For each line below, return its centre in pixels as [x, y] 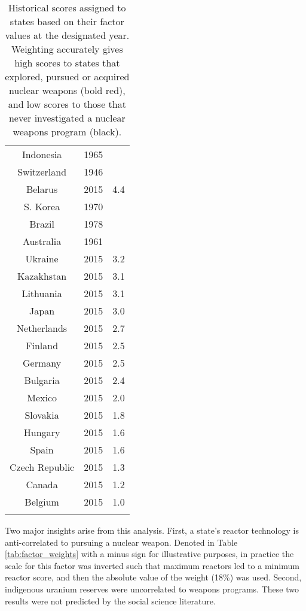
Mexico [42, 397]
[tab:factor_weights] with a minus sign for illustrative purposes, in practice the [149, 554]
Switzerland [42, 172]
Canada [42, 484]
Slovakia [42, 415]
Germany [42, 363]
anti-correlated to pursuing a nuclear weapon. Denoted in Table [121, 542]
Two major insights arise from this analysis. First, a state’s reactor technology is [152, 530]
